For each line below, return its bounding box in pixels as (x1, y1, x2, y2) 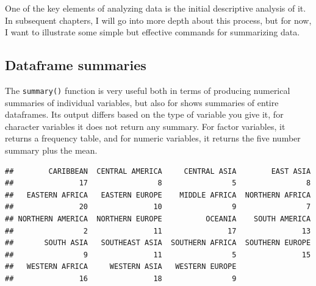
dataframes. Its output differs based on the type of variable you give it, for (5, 108, 284, 121)
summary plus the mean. (5, 144, 98, 157)
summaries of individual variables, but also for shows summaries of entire (5, 96, 279, 109)
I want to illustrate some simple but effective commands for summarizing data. (5, 26, 300, 38)
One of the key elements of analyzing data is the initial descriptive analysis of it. (5, 2, 306, 14)
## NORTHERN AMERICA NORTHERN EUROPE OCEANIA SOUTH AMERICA (5, 214, 311, 223)
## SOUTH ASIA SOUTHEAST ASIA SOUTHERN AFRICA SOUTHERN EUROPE (5, 238, 311, 248)
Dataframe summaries (5, 55, 146, 74)
